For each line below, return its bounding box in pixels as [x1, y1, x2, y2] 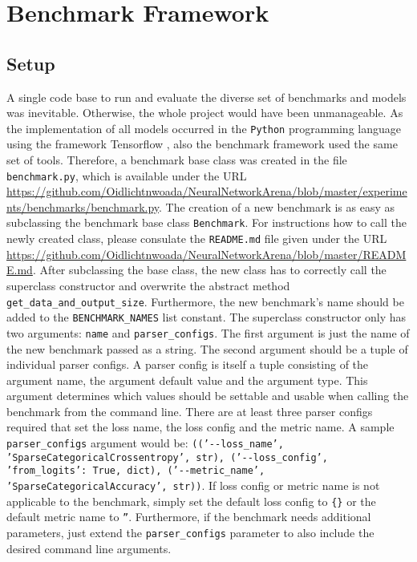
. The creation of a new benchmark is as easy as [159, 198, 395, 215]
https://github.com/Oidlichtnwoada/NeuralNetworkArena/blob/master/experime [6, 183, 407, 200]
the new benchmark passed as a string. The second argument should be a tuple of [6, 340, 408, 357]
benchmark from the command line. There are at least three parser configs [6, 402, 373, 419]
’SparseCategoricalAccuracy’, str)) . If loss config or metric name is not [6, 477, 380, 494]
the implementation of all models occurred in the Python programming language [6, 119, 401, 136]
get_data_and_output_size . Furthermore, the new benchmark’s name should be [6, 293, 404, 309]
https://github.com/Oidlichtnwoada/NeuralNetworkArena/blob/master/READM [6, 245, 407, 262]
